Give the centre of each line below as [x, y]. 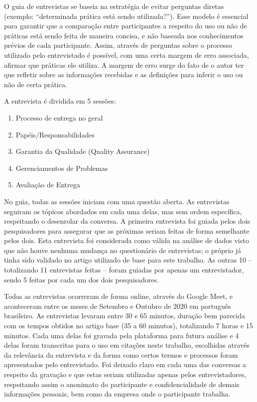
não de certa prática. [36, 84]
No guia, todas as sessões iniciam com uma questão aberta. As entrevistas [117, 201]
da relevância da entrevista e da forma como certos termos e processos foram [121, 354]
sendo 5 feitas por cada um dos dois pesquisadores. [81, 279]
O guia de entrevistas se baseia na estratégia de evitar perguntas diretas [114, 6]
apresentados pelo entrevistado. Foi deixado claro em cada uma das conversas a [125, 364]
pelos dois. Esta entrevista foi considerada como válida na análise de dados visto [127, 240]
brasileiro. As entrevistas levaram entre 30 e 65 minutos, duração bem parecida [125, 316]
